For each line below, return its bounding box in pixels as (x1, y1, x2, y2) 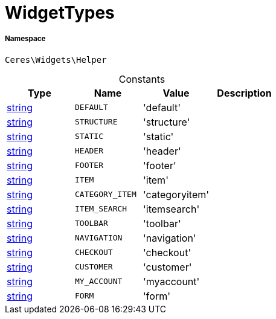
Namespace (5, 34, 46, 43)
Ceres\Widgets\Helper (5, 54, 107, 65)
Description (217, 86, 272, 99)
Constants (118, 72, 165, 85)
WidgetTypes (5, 2, 115, 23)
